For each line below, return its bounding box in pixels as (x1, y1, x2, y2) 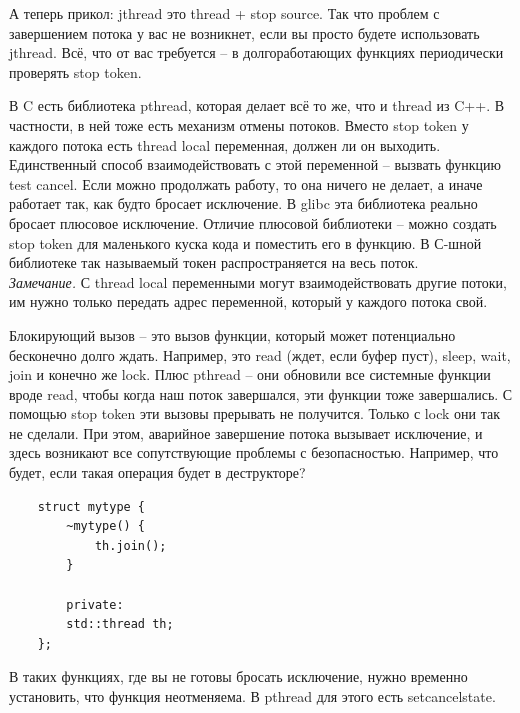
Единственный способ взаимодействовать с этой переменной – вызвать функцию (9, 154, 501, 175)
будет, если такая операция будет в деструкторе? (9, 462, 306, 483)
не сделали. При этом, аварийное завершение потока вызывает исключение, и (9, 422, 483, 443)
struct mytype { (37, 499, 146, 514)
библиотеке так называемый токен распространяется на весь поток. (9, 252, 419, 273)
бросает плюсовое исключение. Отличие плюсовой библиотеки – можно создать (9, 212, 497, 233)
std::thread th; (66, 617, 174, 632)
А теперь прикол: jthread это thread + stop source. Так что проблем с (9, 3, 440, 23)
